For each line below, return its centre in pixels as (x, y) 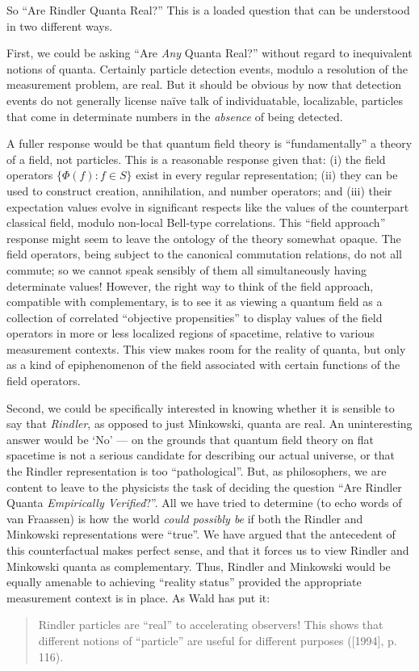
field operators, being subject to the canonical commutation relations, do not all (204, 254)
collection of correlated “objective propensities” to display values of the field (195, 317)
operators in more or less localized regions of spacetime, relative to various (191, 333)
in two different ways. (60, 25)
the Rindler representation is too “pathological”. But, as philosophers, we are (197, 471)
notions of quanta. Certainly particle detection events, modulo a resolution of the (207, 68)
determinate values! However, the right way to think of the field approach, (190, 285)
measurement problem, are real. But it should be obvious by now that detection (204, 84)
